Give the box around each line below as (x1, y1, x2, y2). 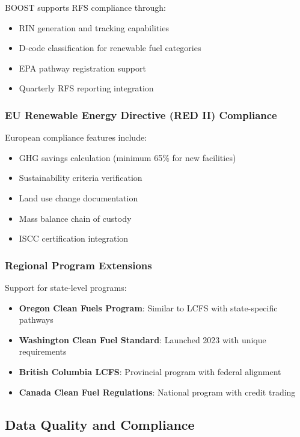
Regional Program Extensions (5, 257, 152, 272)
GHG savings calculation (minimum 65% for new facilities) (19, 151, 236, 163)
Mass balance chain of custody (19, 212, 132, 224)
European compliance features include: (5, 131, 147, 144)
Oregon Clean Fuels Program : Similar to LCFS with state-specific (19, 301, 278, 314)
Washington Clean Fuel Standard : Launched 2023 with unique (19, 333, 266, 346)
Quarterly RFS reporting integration (19, 82, 154, 94)
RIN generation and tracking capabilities (19, 21, 170, 34)
